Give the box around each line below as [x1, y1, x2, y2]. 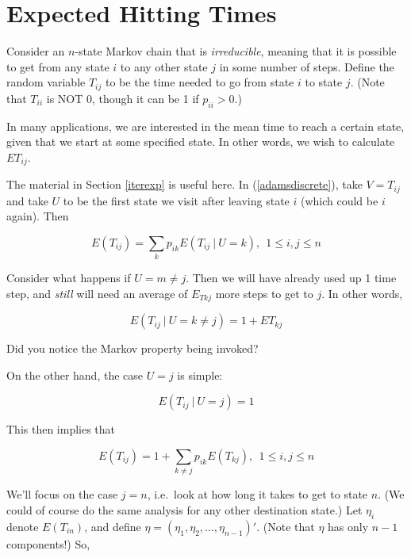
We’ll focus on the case [6, 486, 118, 503]
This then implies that [6, 421, 116, 438]
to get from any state [6, 58, 109, 75]
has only [328, 518, 369, 534]
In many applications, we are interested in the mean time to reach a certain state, [6, 117, 405, 134]
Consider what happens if [6, 269, 131, 286]
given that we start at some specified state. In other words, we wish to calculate [6, 133, 395, 150]
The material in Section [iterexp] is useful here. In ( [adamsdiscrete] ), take [6, 176, 363, 193]
